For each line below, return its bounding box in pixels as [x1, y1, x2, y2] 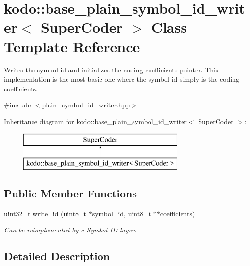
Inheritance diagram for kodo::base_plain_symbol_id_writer [4, 116, 187, 126]
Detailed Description [4, 248, 110, 264]
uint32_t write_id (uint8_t [4, 208, 87, 218]
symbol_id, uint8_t [92, 208, 151, 218]
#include [4, 100, 31, 110]
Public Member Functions [4, 186, 137, 201]
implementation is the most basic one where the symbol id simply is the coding [4, 74, 240, 84]
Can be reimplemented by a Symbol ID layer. [4, 225, 137, 235]
